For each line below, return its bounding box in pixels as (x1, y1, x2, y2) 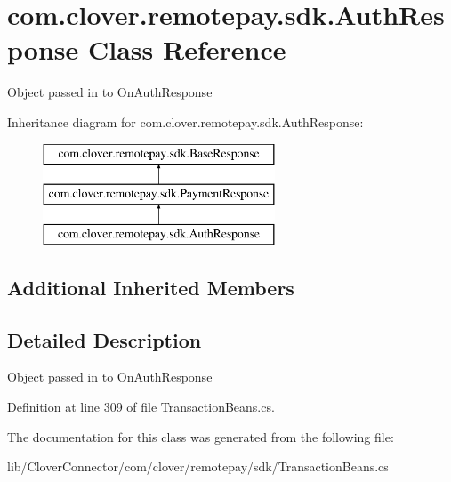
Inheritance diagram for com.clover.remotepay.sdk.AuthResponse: (7, 112, 364, 131)
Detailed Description (7, 325, 202, 353)
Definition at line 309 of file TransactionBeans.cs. (7, 398, 275, 416)
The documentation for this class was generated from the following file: (7, 427, 394, 446)
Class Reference (87, 31, 286, 68)
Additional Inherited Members (7, 273, 294, 301)
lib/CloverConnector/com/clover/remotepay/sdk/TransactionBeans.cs (7, 457, 389, 476)
